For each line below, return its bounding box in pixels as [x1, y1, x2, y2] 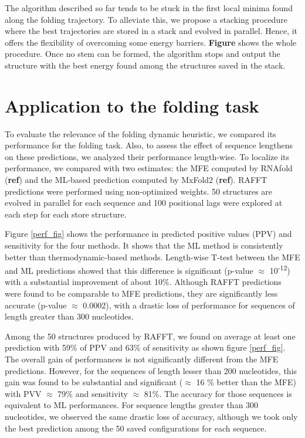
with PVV [5, 387, 42, 399]
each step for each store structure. [5, 208, 127, 220]
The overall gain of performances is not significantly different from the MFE [5, 353, 279, 365]
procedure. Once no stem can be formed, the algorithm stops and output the [5, 47, 280, 60]
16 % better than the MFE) [196, 376, 296, 388]
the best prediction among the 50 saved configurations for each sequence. [5, 422, 267, 434]
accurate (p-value [5, 298, 67, 311]
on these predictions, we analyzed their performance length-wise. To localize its [5, 150, 289, 162]
